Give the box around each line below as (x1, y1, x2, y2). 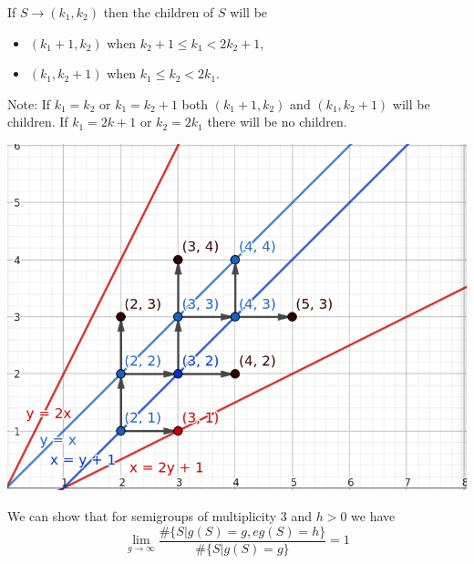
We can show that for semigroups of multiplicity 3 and (7, 507, 312, 526)
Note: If (7, 94, 51, 113)
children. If (7, 112, 68, 131)
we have (351, 507, 396, 526)
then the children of (103, 3, 214, 21)
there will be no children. (207, 112, 347, 131)
